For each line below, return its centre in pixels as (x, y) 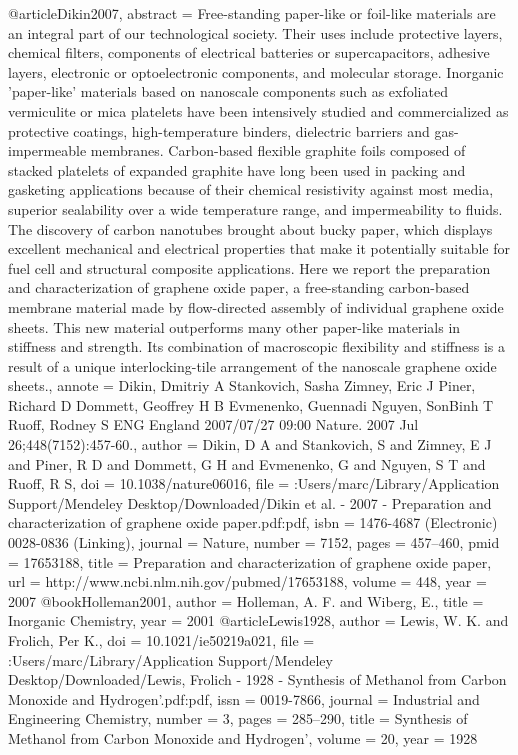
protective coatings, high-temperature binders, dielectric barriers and (219, 130)
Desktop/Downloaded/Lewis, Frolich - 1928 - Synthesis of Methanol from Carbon (257, 679)
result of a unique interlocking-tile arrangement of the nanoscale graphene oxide (252, 365)
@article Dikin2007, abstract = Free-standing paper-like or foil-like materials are (252, 13)
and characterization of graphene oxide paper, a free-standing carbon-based (239, 287)
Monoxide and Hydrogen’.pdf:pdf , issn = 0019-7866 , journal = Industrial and (244, 698)
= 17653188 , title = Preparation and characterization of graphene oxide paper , (250, 561)
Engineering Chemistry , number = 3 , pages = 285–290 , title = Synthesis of (238, 718)
